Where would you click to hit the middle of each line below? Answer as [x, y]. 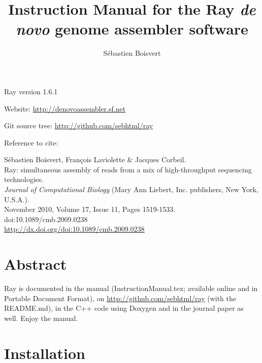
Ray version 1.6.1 [31, 91]
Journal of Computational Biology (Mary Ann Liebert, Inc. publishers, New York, [131, 189]
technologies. [24, 179]
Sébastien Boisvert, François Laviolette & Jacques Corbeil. [95, 159]
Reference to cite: [31, 142]
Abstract [36, 264]
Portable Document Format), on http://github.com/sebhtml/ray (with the [120, 298]
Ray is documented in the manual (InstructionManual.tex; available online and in [131, 288]
